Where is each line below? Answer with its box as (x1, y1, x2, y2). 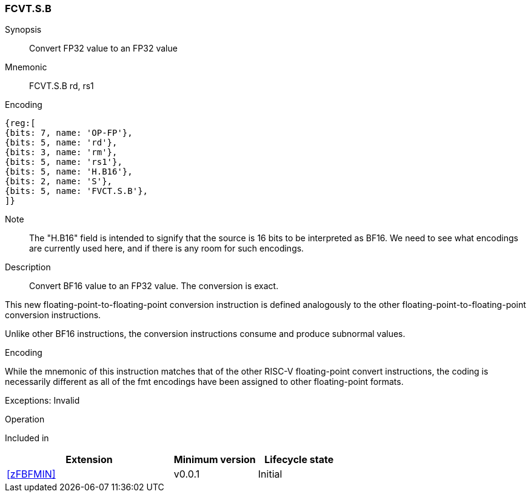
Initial (258, 468, 282, 481)
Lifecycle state (264, 453, 334, 466)
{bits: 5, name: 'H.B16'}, (5, 167, 133, 177)
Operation (5, 414, 45, 425)
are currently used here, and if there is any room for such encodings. (29, 243, 304, 254)
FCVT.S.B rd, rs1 (29, 81, 94, 92)
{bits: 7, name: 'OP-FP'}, (5, 128, 133, 138)
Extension (65, 453, 113, 466)
